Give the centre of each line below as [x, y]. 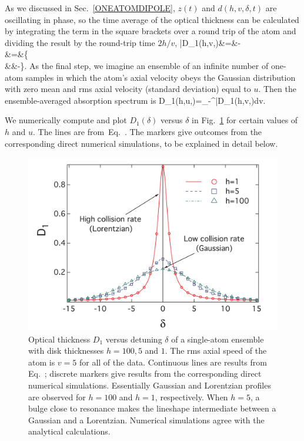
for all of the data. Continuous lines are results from [173, 362]
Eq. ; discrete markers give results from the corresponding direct [145, 373]
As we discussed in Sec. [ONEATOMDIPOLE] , [90, 8]
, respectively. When [191, 396]
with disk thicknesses [66, 351]
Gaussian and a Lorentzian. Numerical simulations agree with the [146, 419]
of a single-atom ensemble [218, 339]
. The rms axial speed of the [216, 351]
